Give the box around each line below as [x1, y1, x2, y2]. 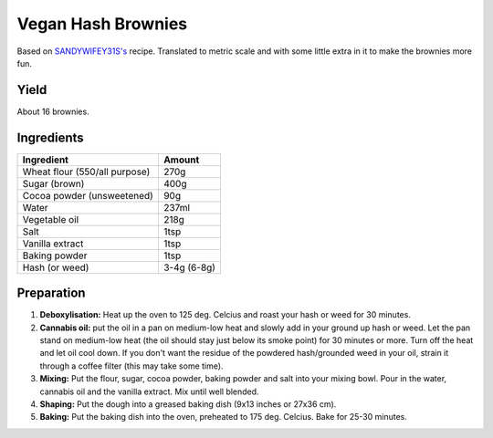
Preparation [16, 286, 86, 301]
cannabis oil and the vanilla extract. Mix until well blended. [39, 386, 259, 397]
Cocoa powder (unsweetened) [22, 189, 154, 202]
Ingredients [16, 130, 84, 145]
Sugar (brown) [22, 177, 85, 190]
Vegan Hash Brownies [16, 14, 188, 34]
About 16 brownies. [16, 106, 90, 117]
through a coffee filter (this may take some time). [39, 360, 224, 371]
